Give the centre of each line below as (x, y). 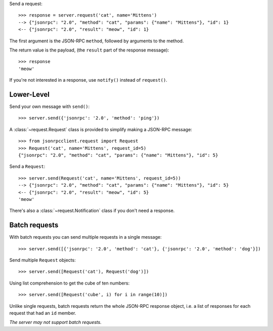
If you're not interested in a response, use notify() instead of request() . (88, 80)
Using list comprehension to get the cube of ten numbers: (70, 283)
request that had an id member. (43, 313)
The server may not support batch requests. (56, 322)
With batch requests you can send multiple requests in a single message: (85, 237)
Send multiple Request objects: (42, 260)
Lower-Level (30, 94)
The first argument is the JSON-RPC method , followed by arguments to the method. (97, 41)
